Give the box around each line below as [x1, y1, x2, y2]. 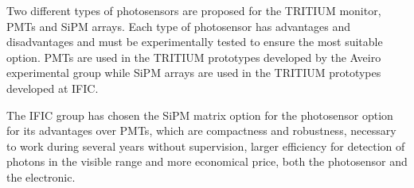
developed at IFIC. [6, 79, 99, 96]
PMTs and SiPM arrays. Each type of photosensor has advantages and [6, 17, 351, 34]
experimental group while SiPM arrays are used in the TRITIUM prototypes [6, 64, 381, 81]
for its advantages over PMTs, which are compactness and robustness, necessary [6, 122, 396, 139]
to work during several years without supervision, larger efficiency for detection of [6, 137, 405, 154]
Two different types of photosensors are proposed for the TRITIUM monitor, [6, 2, 381, 18]
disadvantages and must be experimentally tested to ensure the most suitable [6, 33, 383, 50]
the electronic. [6, 168, 76, 185]
